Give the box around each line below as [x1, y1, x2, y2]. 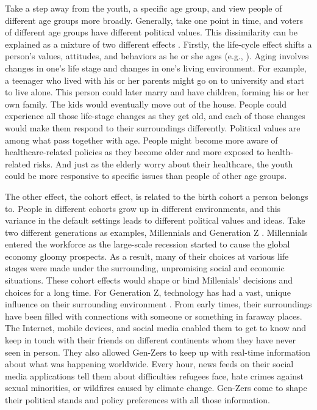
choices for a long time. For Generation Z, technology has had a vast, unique [5, 285, 291, 298]
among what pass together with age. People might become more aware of [5, 133, 278, 146]
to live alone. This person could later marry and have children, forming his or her [5, 86, 309, 98]
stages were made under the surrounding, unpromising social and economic [5, 262, 285, 274]
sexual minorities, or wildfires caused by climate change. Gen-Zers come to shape [5, 381, 307, 394]
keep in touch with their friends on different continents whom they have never [5, 334, 296, 346]
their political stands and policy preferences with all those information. [5, 394, 270, 406]
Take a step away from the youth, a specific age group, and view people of [5, 2, 282, 14]
